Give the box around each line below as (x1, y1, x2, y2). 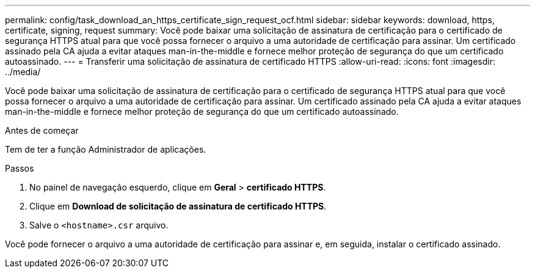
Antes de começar (5, 125, 79, 136)
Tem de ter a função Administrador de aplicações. (5, 144, 206, 155)
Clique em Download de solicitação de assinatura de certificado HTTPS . (29, 201, 327, 211)
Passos (5, 163, 34, 173)
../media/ (5, 67, 41, 77)
